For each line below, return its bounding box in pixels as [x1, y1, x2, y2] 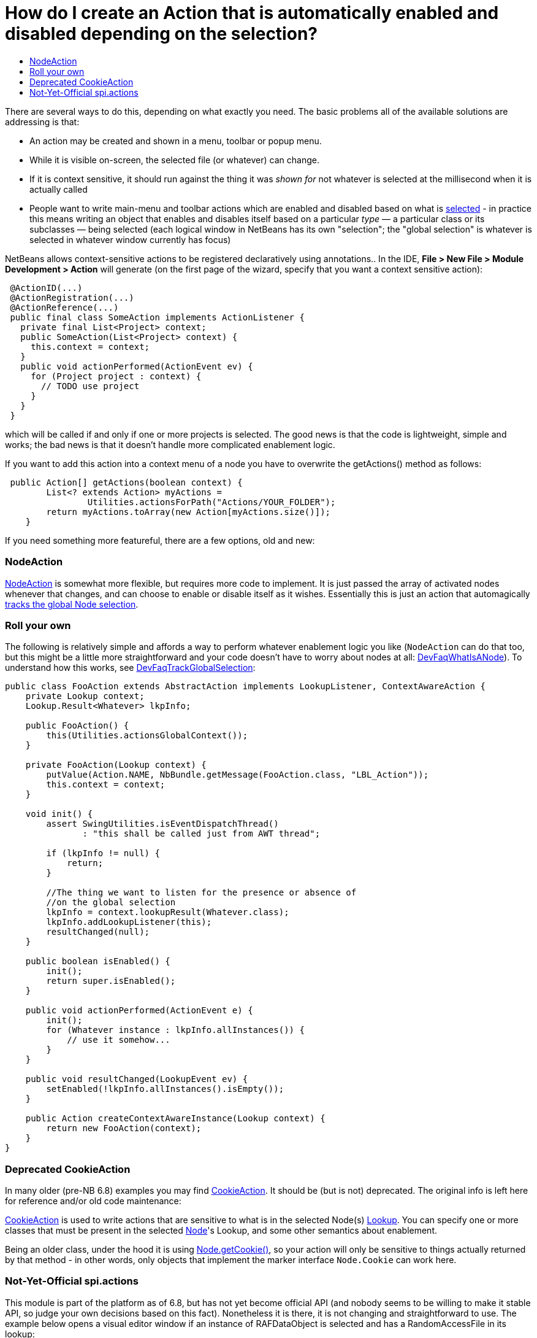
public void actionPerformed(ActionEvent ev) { [20, 361, 253, 371]
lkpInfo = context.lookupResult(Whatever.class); [46, 907, 289, 918]
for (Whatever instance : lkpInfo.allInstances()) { [46, 1025, 305, 1035]
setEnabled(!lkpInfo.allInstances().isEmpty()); [46, 1084, 284, 1094]
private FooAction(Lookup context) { [25, 760, 207, 770]
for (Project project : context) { [31, 371, 202, 381]
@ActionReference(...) [10, 302, 119, 312]
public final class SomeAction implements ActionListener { [10, 312, 305, 322]
